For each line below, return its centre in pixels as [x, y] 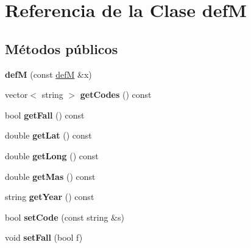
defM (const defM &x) [48, 74]
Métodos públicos [62, 48]
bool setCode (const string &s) [65, 217]
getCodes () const [116, 95]
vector [16, 95]
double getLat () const [48, 135]
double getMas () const [50, 176]
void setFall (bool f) [44, 237]
